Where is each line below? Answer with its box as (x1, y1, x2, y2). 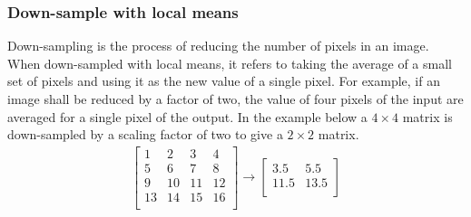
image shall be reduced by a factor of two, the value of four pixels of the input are (7, 90, 464, 108)
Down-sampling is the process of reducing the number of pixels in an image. (7, 36, 429, 55)
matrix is (402, 107, 453, 126)
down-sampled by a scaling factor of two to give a (7, 125, 283, 144)
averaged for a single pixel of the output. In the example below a (7, 107, 368, 126)
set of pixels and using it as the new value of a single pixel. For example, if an (7, 71, 440, 90)
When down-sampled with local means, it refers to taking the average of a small (7, 53, 452, 72)
